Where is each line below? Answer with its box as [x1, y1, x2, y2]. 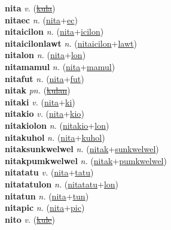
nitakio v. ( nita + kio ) [5, 107, 84, 120]
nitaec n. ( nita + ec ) [5, 13, 78, 26]
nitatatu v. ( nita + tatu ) [5, 166, 94, 178]
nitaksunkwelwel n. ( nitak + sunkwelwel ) [5, 143, 159, 155]
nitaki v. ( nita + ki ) [5, 95, 75, 108]
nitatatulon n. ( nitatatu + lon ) [5, 177, 119, 190]
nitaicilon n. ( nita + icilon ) [5, 25, 104, 38]
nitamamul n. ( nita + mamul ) [5, 60, 115, 72]
